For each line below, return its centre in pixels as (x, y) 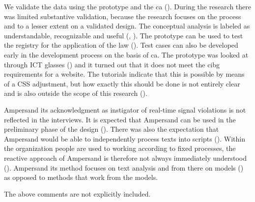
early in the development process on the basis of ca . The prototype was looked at (126, 54)
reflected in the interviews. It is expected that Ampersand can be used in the (120, 119)
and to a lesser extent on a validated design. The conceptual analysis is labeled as (127, 26)
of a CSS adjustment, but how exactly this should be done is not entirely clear (122, 83)
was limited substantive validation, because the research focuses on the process (123, 16)
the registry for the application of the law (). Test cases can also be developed (121, 45)
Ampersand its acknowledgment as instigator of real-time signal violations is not (125, 109)
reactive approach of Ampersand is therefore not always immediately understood (126, 158)
